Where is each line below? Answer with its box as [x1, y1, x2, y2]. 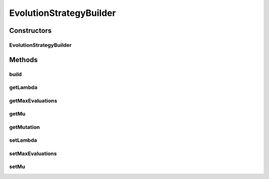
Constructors [9, 26, 52, 35]
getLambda [9, 84, 37, 91]
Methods [9, 55, 38, 64]
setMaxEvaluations [9, 150, 57, 157]
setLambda [9, 137, 37, 144]
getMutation [9, 123, 40, 130]
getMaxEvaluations [9, 97, 57, 104]
